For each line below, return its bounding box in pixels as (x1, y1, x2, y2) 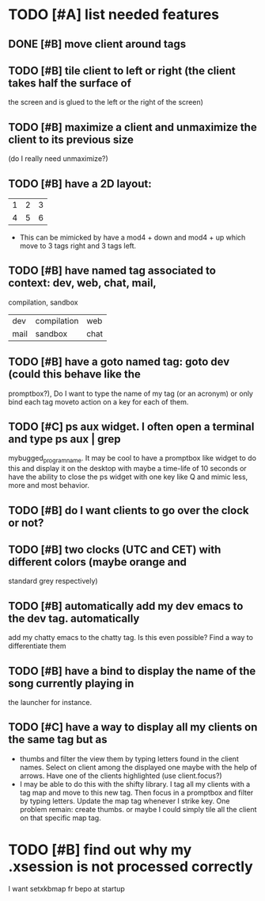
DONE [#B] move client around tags (8, 37, 187, 51)
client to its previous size (8, 132, 134, 146)
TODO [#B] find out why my (8, 841, 192, 859)
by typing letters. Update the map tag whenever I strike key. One (19, 796, 230, 806)
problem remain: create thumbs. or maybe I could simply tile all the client (19, 804, 257, 814)
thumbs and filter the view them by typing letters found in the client (19, 753, 239, 763)
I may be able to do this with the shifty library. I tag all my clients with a (19, 779, 251, 788)
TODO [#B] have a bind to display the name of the (8, 664, 256, 677)
